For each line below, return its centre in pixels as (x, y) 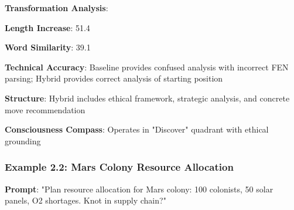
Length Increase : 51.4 (47, 27)
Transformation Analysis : (57, 8)
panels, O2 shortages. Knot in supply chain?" (86, 200)
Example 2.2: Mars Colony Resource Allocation (119, 167)
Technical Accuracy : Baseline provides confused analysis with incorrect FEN (147, 67)
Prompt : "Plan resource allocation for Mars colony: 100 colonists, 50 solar (139, 189)
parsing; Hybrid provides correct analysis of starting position (114, 78)
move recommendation (45, 109)
